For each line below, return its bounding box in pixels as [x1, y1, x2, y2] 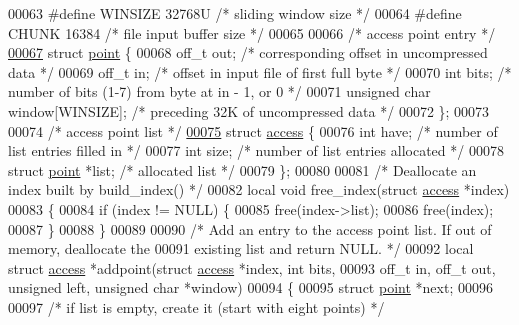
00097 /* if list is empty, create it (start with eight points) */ [8, 296, 385, 317]
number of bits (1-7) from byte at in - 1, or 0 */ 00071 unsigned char [8, 81, 431, 102]
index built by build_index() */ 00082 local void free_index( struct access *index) [8, 179, 510, 200]
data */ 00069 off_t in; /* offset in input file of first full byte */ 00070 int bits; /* [8, 61, 512, 82]
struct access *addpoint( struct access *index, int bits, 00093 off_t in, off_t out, [8, 257, 496, 278]
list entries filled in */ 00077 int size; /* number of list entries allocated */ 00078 [8, 140, 504, 161]
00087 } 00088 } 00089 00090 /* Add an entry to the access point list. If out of [8, 218, 492, 239]
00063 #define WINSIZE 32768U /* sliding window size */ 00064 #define [8, 3, 462, 23]
